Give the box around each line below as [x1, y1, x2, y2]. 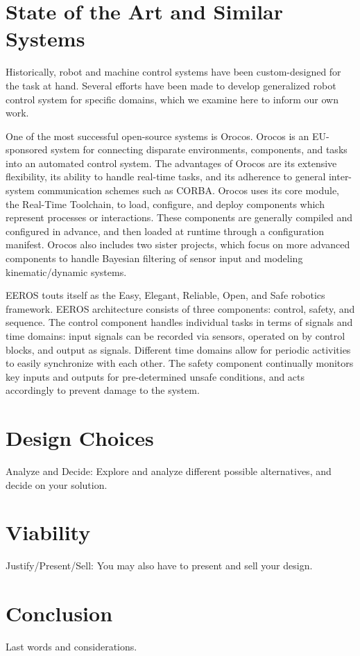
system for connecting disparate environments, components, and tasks [51, 142, 348, 157]
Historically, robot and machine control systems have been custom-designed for [6, 64, 341, 79]
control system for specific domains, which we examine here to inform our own [6, 92, 338, 106]
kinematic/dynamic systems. [6, 264, 127, 279]
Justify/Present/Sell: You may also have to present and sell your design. [6, 558, 313, 573]
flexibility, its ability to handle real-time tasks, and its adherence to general [6, 169, 326, 184]
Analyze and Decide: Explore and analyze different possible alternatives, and [6, 464, 332, 478]
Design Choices [6, 424, 154, 452]
